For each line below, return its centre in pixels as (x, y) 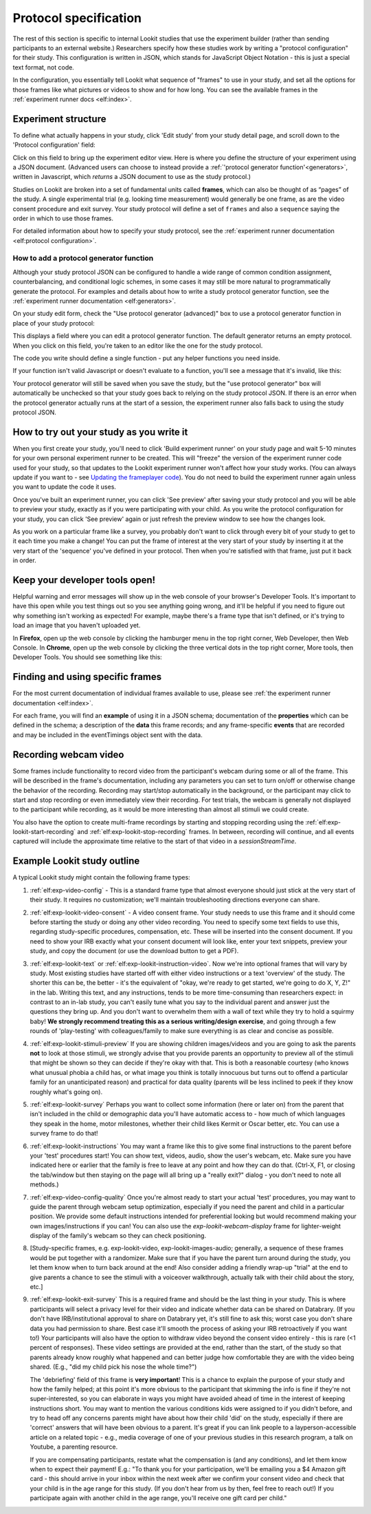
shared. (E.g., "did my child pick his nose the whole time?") (113, 1367)
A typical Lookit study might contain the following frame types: (101, 877)
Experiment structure (59, 119)
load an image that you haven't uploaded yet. (77, 626)
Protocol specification (77, 18)
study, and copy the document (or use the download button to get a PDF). (134, 951)
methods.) (44, 1184)
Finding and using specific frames (87, 677)
